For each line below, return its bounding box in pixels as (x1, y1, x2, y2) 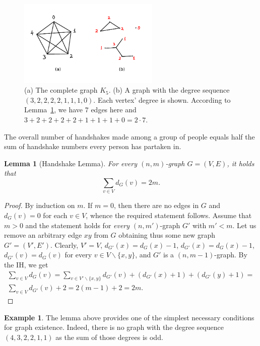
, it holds (227, 158, 254, 168)
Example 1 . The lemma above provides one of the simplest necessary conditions (4, 312, 254, 322)
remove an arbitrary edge (4, 230, 82, 240)
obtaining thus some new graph (118, 230, 216, 240)
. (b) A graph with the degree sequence (108, 85, 230, 95)
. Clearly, (50, 239, 79, 250)
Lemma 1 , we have (24, 104, 83, 115)
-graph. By (214, 249, 247, 260)
